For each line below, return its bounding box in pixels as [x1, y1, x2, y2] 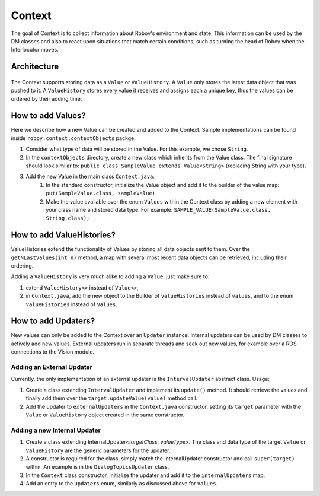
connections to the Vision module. [11, 348, 95, 355]
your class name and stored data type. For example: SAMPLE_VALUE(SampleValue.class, [46, 206, 271, 213]
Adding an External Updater [11, 363, 93, 371]
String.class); [46, 215, 90, 222]
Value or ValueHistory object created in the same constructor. [25, 411, 185, 418]
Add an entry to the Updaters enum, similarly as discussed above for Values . [25, 480, 218, 487]
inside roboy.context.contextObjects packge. [11, 134, 136, 142]
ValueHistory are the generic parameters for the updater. [25, 447, 171, 454]
